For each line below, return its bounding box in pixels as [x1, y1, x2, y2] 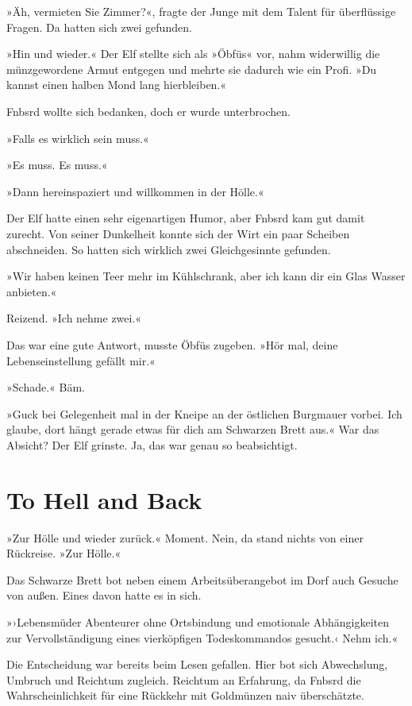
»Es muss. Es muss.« [6, 156, 108, 173]
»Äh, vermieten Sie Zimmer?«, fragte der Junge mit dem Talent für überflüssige [6, 3, 396, 19]
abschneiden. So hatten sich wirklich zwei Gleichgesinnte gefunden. [6, 241, 331, 257]
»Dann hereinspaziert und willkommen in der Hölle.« [6, 183, 264, 199]
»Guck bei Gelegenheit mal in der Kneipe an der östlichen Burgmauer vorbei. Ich [6, 405, 402, 422]
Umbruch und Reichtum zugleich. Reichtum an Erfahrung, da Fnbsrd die [6, 671, 361, 688]
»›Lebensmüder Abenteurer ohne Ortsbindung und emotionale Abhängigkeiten [6, 613, 390, 630]
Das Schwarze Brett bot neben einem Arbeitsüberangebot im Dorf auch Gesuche [6, 571, 399, 588]
